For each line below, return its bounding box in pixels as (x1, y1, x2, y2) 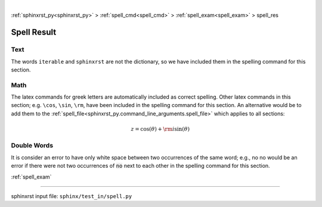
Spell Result (11, 27, 57, 37)
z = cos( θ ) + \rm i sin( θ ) (131, 126, 190, 133)
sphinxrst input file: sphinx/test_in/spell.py (11, 192, 132, 199)
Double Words (11, 142, 54, 150)
